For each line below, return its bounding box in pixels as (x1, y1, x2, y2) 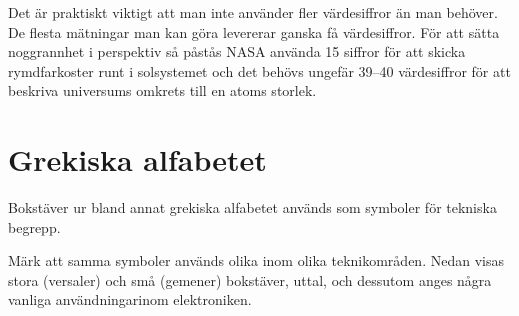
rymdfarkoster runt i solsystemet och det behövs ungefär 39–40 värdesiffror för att (8, 60, 511, 81)
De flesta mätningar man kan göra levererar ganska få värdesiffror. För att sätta (8, 21, 500, 42)
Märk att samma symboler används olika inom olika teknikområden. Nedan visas (8, 250, 504, 271)
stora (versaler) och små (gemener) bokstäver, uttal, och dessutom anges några (8, 269, 492, 290)
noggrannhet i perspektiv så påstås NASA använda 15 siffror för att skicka (8, 41, 466, 62)
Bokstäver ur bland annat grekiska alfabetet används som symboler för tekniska (8, 197, 497, 218)
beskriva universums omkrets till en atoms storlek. (8, 80, 317, 101)
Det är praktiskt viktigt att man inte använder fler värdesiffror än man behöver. (8, 2, 498, 22)
